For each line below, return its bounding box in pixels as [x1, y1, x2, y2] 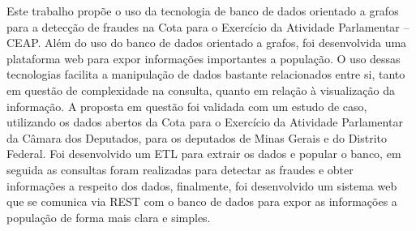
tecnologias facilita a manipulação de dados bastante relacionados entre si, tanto [6, 66, 405, 83]
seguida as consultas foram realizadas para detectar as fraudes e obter [6, 160, 354, 178]
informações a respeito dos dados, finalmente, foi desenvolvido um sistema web [6, 177, 397, 194]
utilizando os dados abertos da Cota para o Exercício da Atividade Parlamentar [6, 113, 403, 130]
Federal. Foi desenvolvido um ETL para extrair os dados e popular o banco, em [6, 145, 401, 162]
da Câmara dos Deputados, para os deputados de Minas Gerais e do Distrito [6, 129, 388, 146]
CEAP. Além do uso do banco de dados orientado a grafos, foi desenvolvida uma [6, 34, 407, 51]
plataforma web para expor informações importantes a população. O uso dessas [6, 49, 401, 66]
